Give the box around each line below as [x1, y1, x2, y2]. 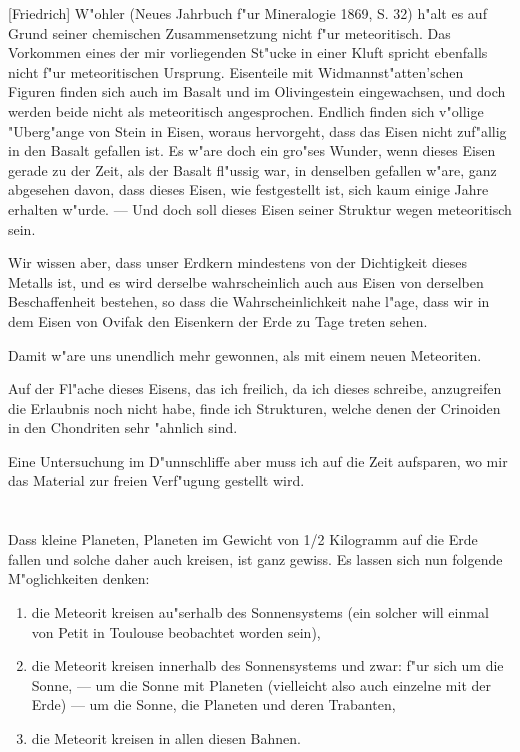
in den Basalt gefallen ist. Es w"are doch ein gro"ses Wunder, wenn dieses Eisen [8, 140, 496, 161]
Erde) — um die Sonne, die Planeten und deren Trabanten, [31, 694, 396, 715]
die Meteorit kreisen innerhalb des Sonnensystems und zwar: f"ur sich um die [31, 655, 504, 676]
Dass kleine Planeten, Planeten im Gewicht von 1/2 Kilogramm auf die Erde [8, 529, 478, 550]
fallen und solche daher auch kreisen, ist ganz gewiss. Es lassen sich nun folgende [8, 548, 503, 569]
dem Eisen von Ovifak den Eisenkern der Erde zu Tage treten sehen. [8, 310, 428, 331]
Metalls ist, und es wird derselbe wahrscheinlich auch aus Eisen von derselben [8, 271, 484, 292]
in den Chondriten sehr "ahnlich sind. [8, 417, 238, 438]
